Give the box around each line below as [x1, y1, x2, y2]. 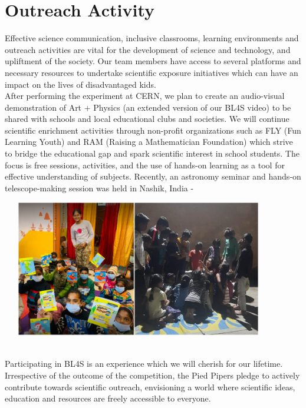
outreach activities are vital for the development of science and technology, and [5, 43, 291, 55]
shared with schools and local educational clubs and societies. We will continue [5, 112, 289, 125]
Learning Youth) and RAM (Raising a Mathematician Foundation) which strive [5, 135, 293, 148]
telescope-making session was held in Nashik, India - [5, 181, 194, 194]
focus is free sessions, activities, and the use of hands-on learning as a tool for [5, 158, 285, 171]
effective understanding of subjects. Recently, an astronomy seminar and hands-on [5, 170, 301, 183]
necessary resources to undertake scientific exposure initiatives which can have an [5, 66, 298, 78]
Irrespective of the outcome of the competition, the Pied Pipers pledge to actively [5, 369, 300, 381]
